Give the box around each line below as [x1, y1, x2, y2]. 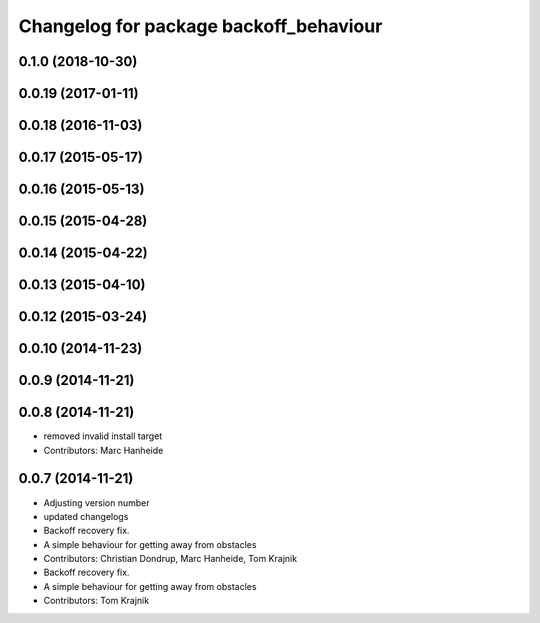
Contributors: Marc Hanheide [43, 444, 164, 456]
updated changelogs [43, 510, 129, 522]
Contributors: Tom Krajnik [43, 595, 150, 607]
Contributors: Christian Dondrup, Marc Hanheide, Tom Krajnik [43, 553, 298, 565]
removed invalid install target [43, 430, 163, 442]
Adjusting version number [43, 496, 150, 509]
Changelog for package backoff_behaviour [18, 15, 383, 37]
